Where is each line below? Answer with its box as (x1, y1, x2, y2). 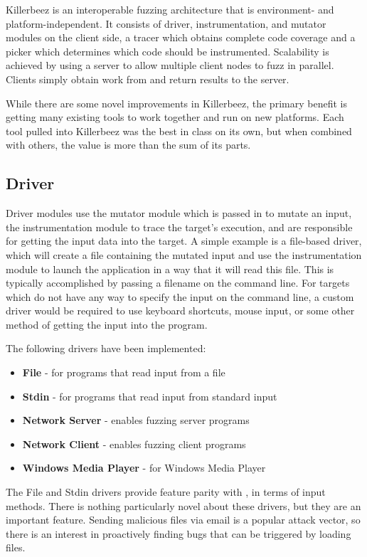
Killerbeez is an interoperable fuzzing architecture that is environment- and (6, 2, 334, 16)
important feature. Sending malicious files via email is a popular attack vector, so (6, 512, 361, 527)
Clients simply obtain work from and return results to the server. (6, 71, 289, 86)
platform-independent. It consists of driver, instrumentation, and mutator (6, 16, 326, 31)
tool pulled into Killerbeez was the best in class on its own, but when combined (6, 123, 352, 138)
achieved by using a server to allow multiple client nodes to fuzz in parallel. (6, 58, 334, 73)
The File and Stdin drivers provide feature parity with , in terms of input (6, 484, 326, 499)
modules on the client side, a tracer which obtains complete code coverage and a (6, 30, 356, 45)
